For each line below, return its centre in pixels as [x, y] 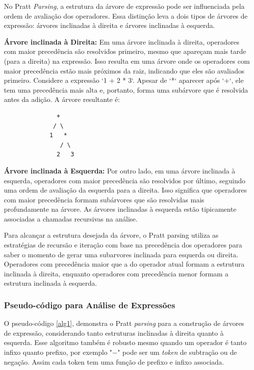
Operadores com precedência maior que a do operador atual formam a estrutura [124, 264]
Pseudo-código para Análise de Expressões [90, 305]
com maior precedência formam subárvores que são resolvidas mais [104, 199]
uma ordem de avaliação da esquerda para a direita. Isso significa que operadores [126, 190]
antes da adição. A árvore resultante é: [62, 99]
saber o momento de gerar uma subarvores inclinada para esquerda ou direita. [121, 254]
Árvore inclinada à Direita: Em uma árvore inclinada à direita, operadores [122, 41]
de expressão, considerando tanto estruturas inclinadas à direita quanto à [114, 333]
